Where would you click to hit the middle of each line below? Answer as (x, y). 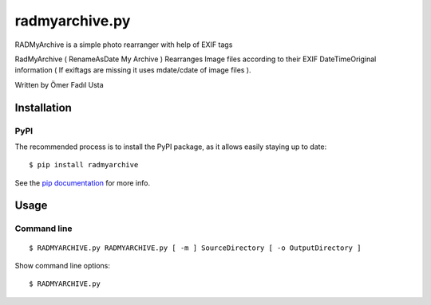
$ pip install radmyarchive (84, 165)
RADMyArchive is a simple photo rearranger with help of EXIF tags (124, 45)
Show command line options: (63, 266)
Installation (43, 108)
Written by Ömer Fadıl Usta (59, 84)
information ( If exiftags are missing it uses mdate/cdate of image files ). (133, 70)
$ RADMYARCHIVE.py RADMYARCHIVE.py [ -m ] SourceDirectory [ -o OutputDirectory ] (195, 248)
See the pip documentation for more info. (83, 182)
